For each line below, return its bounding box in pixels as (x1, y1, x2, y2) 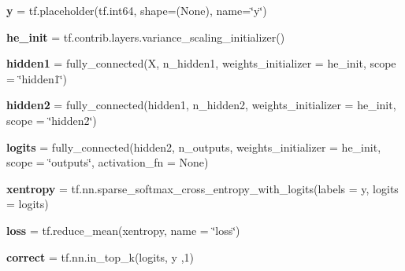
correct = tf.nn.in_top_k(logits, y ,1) (6, 248, 195, 265)
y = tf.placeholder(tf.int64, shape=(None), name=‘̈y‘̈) (6, 2, 267, 18)
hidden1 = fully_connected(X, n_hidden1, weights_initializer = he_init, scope (6, 55, 396, 71)
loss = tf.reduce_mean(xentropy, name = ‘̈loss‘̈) (6, 222, 240, 238)
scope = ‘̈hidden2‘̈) (6, 112, 97, 128)
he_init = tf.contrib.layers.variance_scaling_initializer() (6, 28, 285, 45)
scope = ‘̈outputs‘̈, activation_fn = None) (6, 154, 209, 170)
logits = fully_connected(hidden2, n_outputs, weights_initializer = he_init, (6, 138, 381, 155)
